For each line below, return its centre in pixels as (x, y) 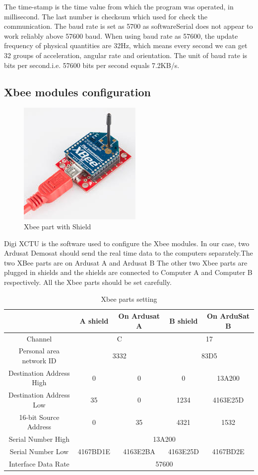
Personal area (39, 351)
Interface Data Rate (39, 463)
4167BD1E (94, 451)
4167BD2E (228, 451)
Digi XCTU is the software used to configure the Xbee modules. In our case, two (127, 243)
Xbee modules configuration (77, 92)
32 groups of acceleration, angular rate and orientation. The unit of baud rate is (126, 55)
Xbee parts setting (129, 299)
